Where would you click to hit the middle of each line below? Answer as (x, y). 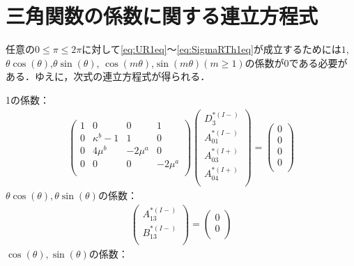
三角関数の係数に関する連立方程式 (162, 16)
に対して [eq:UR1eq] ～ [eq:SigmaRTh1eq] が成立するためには (211, 49)
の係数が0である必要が (296, 62)
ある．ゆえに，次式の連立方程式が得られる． (108, 76)
